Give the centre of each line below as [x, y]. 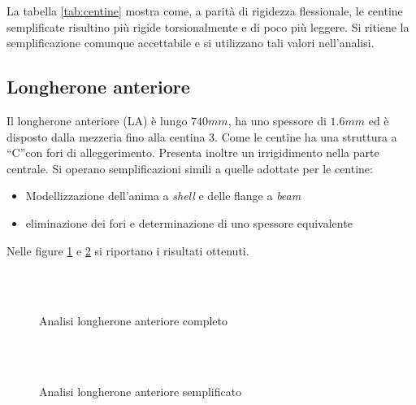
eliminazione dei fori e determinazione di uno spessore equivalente [189, 222]
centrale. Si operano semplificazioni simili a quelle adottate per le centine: [190, 168]
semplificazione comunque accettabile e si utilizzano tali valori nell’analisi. [191, 43]
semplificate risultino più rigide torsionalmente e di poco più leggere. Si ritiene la [208, 26]
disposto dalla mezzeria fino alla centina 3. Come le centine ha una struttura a [202, 136]
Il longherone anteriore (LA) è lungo [97, 120]
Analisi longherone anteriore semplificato [141, 392]
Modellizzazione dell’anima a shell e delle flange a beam [163, 196]
